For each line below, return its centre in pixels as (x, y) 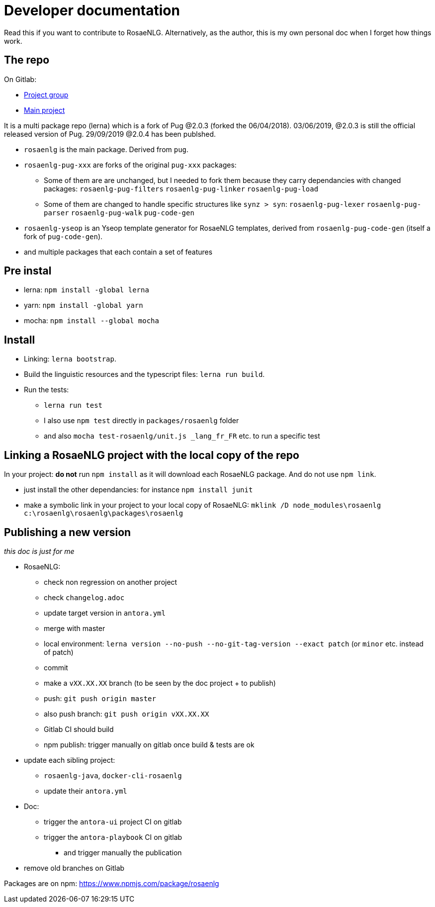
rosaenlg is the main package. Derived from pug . (106, 149)
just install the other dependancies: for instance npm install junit (138, 490)
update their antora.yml (86, 791)
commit (56, 667)
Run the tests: (46, 390)
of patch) (59, 652)
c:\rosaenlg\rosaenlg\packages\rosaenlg (104, 513)
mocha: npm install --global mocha (91, 321)
